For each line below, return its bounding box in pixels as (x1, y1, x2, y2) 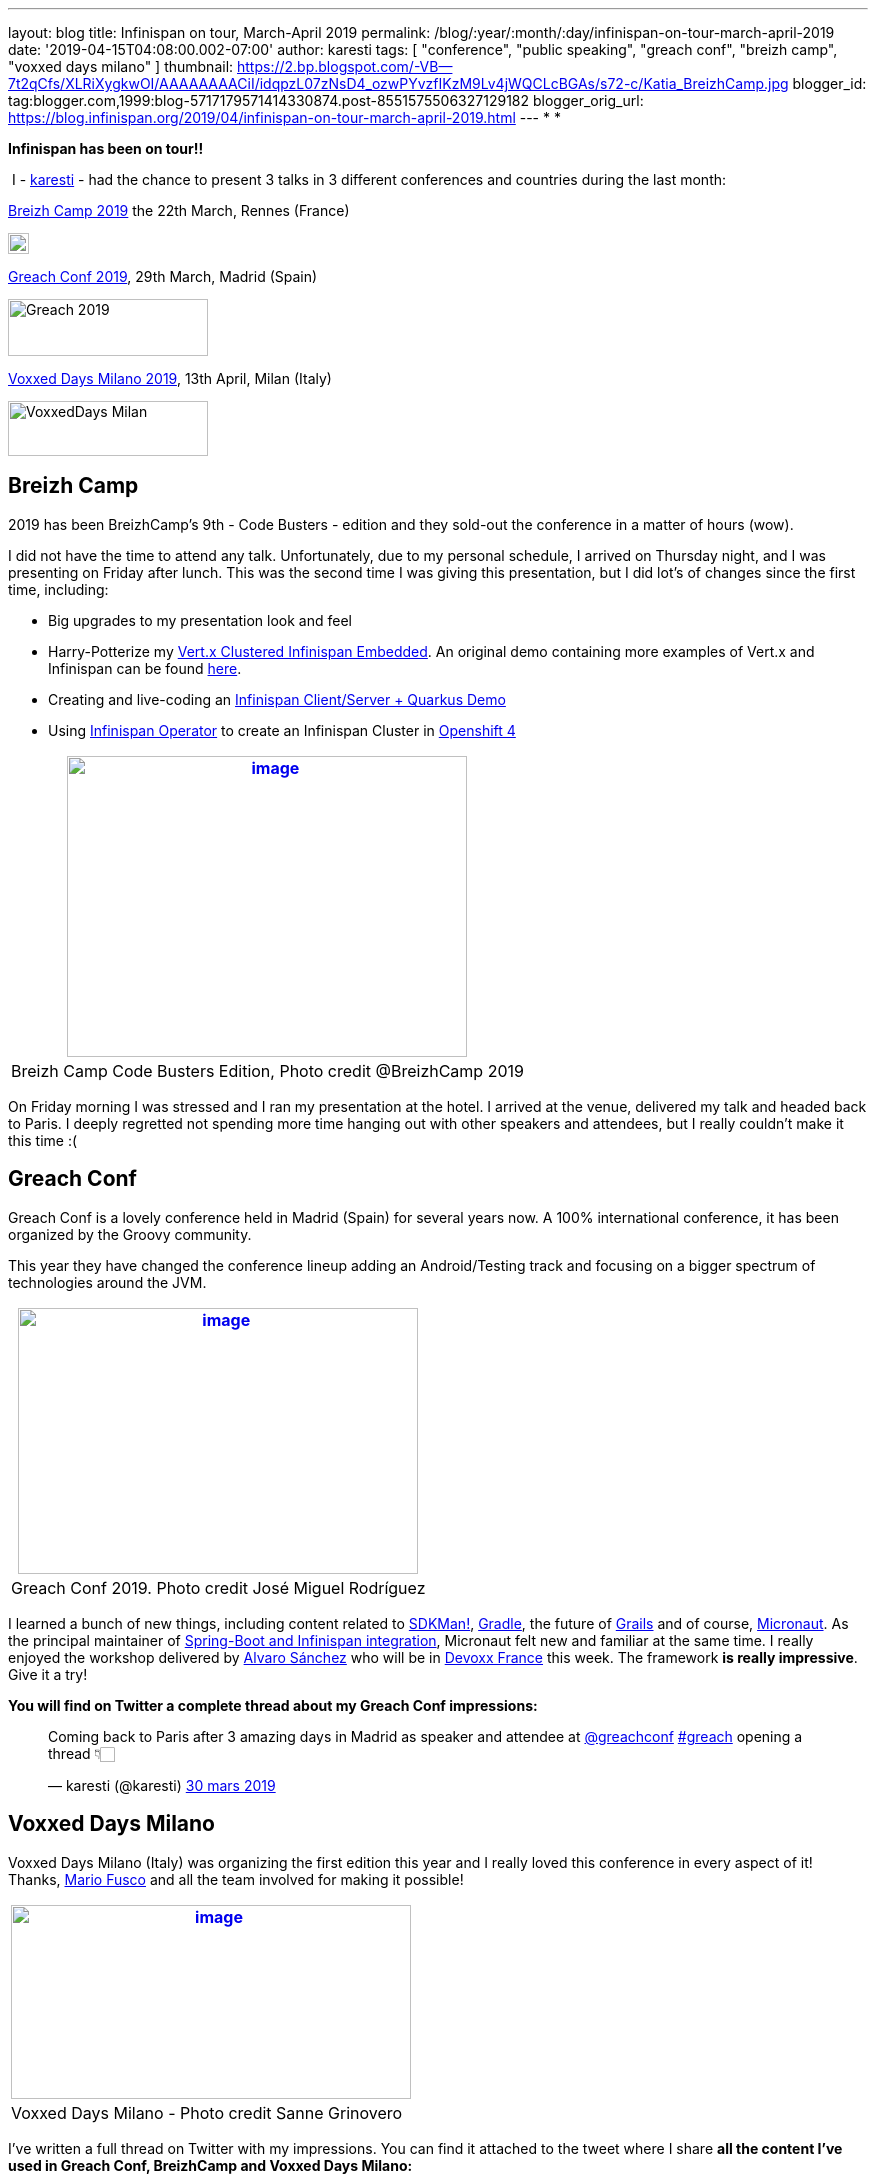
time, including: (8, 580, 109, 598)
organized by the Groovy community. (8, 1225, 252, 1243)
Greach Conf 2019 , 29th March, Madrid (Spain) (8, 268, 318, 285)
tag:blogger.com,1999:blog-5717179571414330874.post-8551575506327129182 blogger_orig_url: (8, 92, 644, 109)
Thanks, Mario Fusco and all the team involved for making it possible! (8, 1870, 464, 1888)
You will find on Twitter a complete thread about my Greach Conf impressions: (8, 1696, 538, 1714)
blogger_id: (792, 75, 867, 92)
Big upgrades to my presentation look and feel (48, 611, 352, 629)
